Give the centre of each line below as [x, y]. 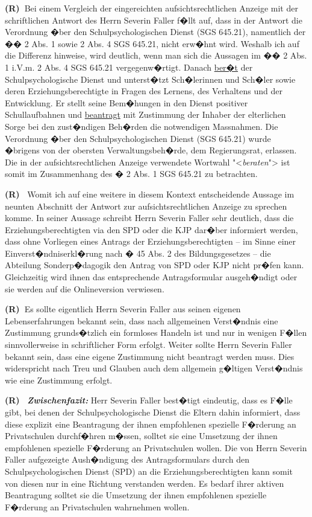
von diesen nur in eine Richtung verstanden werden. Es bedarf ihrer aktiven [145, 483]
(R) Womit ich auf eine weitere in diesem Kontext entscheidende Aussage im [150, 194]
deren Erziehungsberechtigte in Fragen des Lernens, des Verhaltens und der [144, 91]
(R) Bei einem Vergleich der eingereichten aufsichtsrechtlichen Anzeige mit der [151, 8]
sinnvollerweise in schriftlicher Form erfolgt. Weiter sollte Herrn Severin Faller [148, 345]
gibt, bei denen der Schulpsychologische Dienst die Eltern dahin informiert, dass [153, 412]
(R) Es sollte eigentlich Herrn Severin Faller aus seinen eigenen [123, 309]
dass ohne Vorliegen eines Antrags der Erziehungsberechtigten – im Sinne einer [151, 241]
